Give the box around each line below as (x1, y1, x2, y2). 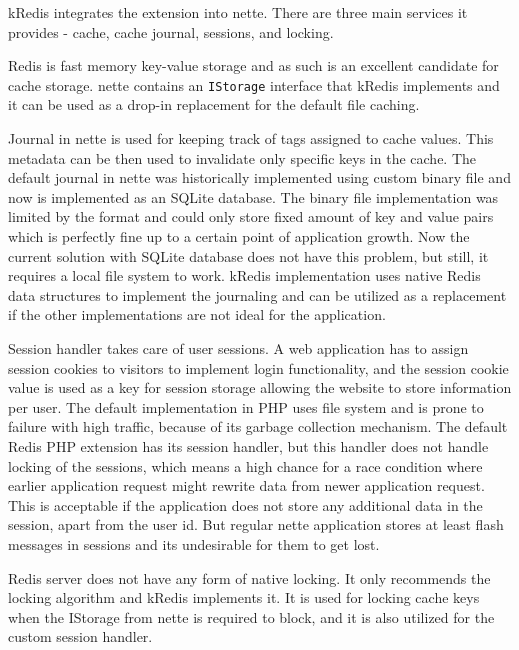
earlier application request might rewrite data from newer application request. (8, 475, 485, 496)
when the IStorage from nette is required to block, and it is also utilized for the (8, 606, 495, 627)
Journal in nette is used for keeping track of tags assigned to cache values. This (8, 128, 494, 149)
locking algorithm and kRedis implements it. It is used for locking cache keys (8, 587, 480, 608)
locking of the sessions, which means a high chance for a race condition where (8, 455, 483, 476)
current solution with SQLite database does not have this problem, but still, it (8, 245, 489, 266)
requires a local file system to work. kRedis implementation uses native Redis (8, 265, 481, 286)
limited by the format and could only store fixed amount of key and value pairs (8, 206, 494, 227)
